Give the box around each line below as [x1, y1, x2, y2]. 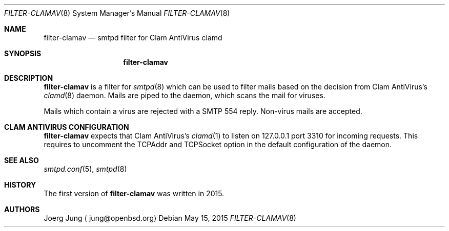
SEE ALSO [4, 156, 39, 165]
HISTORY [4, 180, 36, 189]
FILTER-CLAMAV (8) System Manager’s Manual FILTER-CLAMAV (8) [4, 9, 230, 17]
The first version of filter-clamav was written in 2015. [44, 189, 224, 198]
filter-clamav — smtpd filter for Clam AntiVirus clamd [44, 33, 222, 42]
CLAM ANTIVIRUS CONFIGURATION [4, 123, 129, 131]
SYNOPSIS [4, 49, 42, 58]
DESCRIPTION [4, 74, 53, 82]
